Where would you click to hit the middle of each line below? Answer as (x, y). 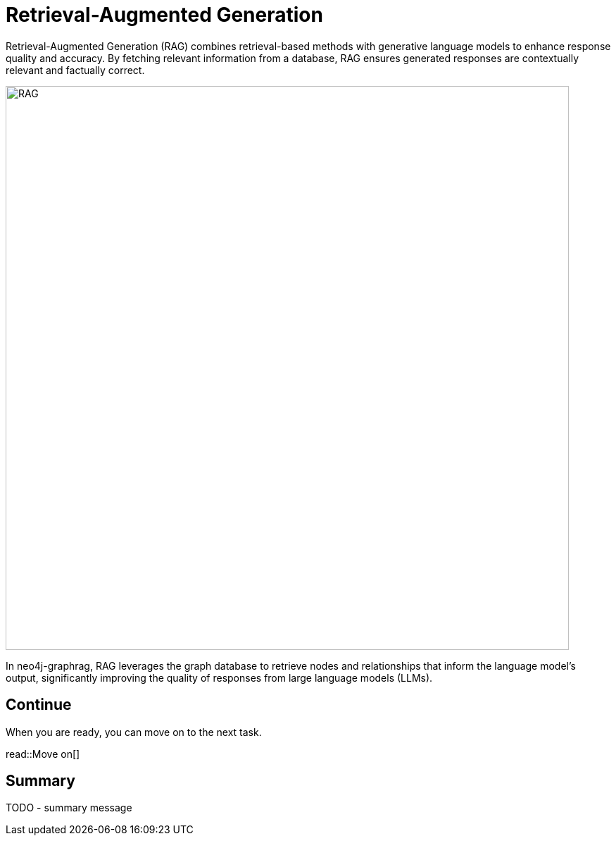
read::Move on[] (43, 754)
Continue (39, 705)
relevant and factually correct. (75, 70)
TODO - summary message (69, 808)
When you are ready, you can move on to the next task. (134, 732)
